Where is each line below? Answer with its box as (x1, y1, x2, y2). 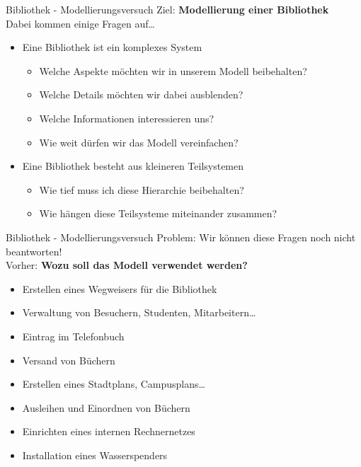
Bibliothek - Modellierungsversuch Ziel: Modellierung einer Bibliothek (6, 2, 329, 16)
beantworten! (6, 243, 62, 258)
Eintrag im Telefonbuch (22, 328, 125, 343)
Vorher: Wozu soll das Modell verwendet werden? (6, 258, 248, 272)
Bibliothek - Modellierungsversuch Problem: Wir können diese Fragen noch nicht (6, 229, 356, 244)
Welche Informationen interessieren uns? (39, 110, 214, 125)
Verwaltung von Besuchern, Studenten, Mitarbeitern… (22, 305, 256, 320)
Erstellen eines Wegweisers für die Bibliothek (22, 281, 217, 296)
